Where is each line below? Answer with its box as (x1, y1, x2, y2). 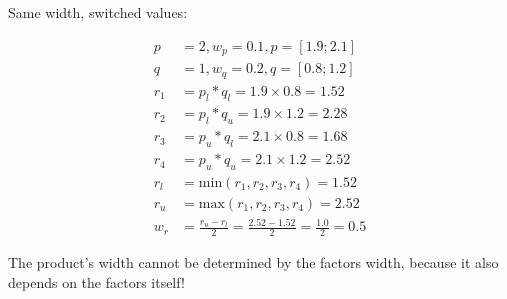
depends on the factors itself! (8, 271, 185, 292)
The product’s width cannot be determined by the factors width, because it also (8, 252, 499, 273)
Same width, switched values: (8, 2, 188, 22)
